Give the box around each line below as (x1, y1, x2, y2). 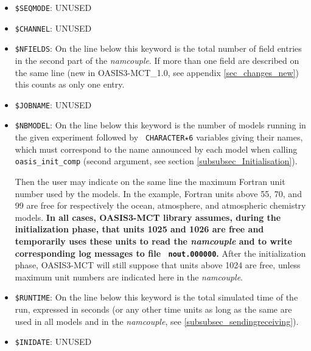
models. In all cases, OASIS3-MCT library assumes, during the (15, 210, 281, 223)
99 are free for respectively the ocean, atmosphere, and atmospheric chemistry (15, 199, 306, 212)
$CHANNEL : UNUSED (15, 21, 92, 34)
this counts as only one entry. (15, 78, 125, 91)
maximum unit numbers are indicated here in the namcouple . (15, 270, 243, 283)
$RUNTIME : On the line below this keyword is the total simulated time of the (15, 291, 298, 304)
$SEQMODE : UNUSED (15, 1, 92, 13)
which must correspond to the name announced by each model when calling (15, 142, 298, 155)
